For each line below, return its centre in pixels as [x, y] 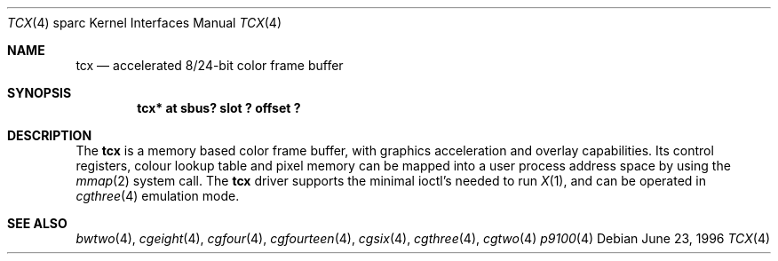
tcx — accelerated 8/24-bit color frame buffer [210, 65]
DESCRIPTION [50, 135]
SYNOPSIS [40, 93]
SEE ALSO [37, 223]
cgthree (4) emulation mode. [158, 196]
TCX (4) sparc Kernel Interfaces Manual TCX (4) [144, 23]
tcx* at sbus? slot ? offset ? [219, 108]
